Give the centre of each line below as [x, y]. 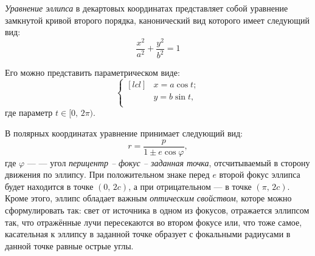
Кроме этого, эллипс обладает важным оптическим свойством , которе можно [148, 198]
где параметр [29, 113]
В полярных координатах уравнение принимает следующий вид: [124, 133]
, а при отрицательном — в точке [190, 186]
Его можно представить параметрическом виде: [92, 72]
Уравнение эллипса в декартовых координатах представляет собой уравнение [147, 8]
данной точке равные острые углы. [69, 245]
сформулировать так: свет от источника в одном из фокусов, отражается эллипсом [157, 210]
